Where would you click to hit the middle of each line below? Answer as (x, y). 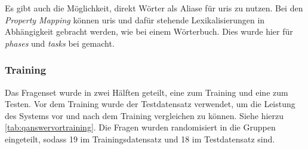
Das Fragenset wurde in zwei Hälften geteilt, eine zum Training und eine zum (147, 92)
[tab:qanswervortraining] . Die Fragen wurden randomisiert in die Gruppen (140, 127)
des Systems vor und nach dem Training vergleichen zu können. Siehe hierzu (144, 115)
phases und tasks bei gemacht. (60, 43)
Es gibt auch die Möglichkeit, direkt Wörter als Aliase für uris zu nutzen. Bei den (154, 8)
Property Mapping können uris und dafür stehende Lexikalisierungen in (135, 19)
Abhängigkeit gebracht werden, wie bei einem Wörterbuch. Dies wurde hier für (149, 31)
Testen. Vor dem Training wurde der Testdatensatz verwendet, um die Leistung (150, 104)
